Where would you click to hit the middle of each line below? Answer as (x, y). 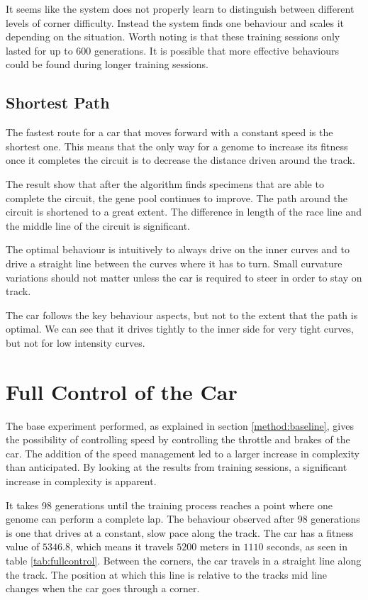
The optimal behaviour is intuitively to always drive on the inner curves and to (178, 249)
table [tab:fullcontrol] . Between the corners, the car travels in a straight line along (184, 560)
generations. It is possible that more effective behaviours (216, 50)
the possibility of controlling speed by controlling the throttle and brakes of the (178, 439)
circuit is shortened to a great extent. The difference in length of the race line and (184, 212)
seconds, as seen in (307, 546)
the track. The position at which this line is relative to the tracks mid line (167, 574)
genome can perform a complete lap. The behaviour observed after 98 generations (183, 519)
